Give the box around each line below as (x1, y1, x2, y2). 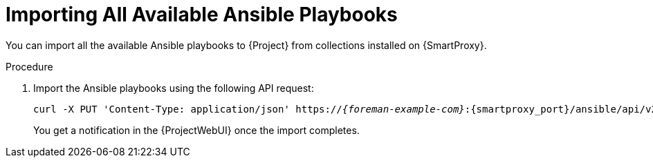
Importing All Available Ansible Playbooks (6, 3, 398, 26)
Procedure (6, 60, 53, 73)
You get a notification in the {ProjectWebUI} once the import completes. (33, 124, 360, 136)
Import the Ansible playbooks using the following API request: (33, 81, 314, 94)
